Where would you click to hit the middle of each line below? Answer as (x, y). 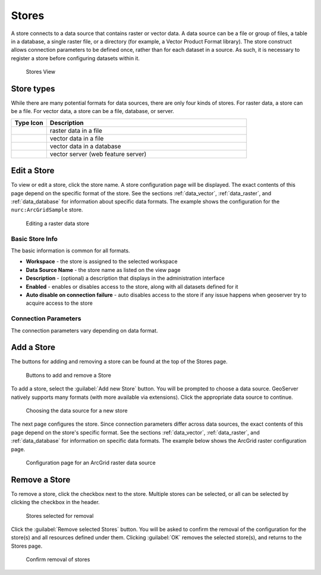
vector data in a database (85, 146)
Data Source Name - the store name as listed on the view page (103, 270)
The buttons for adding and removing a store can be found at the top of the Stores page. (119, 362)
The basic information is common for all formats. (70, 251)
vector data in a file (77, 138)
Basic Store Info (34, 239)
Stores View (41, 72)
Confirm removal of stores (58, 560)
